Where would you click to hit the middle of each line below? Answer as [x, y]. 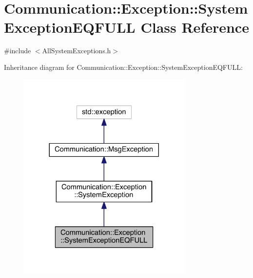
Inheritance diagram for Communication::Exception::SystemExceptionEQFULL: [123, 67]
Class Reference [195, 27]
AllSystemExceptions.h [77, 51]
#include [18, 51]
